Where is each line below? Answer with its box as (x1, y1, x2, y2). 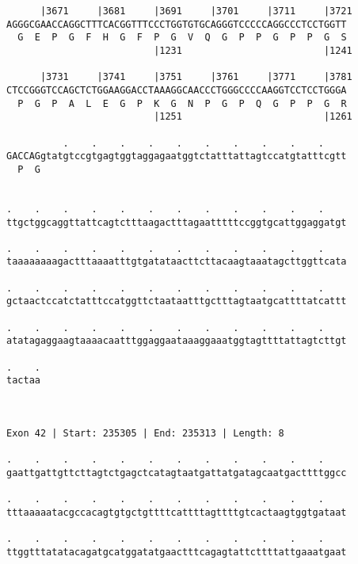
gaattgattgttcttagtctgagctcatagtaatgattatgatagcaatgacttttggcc (6, 467, 347, 478)
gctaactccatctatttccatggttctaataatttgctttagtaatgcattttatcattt (6, 295, 347, 307)
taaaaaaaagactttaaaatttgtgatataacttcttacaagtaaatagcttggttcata (6, 256, 347, 268)
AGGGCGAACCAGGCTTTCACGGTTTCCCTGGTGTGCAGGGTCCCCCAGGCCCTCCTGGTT (6, 18, 347, 30)
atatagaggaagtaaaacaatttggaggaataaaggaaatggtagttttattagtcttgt (6, 335, 347, 347)
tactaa (6, 375, 40, 387)
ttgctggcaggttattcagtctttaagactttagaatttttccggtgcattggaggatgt (6, 216, 347, 228)
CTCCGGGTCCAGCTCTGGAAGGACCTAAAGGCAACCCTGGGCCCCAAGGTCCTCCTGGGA (6, 84, 347, 96)
